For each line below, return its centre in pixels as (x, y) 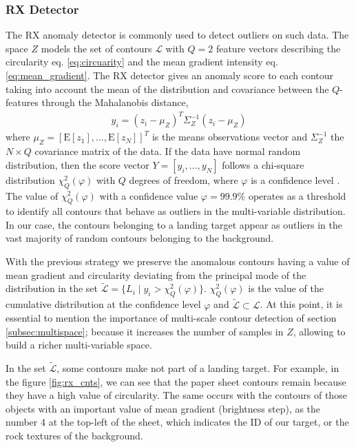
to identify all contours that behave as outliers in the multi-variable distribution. (176, 211)
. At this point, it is (301, 304)
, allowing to (319, 331)
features (22, 102)
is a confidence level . (295, 179)
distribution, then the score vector (77, 164)
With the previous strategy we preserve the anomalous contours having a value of (178, 261)
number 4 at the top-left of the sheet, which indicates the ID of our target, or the (177, 422)
